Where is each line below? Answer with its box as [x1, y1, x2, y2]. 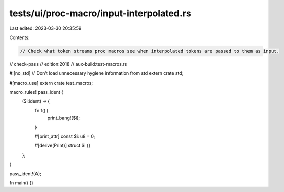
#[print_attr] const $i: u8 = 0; [34, 133, 95, 139]
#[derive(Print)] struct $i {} [34, 142, 91, 149]
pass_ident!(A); [9, 170, 42, 177]
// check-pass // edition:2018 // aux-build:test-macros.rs [9, 61, 127, 67]
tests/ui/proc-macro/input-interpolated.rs [9, 8, 191, 19]
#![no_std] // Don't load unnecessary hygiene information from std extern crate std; [9, 70, 184, 76]
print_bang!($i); [47, 114, 80, 121]
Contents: [9, 34, 30, 41]
